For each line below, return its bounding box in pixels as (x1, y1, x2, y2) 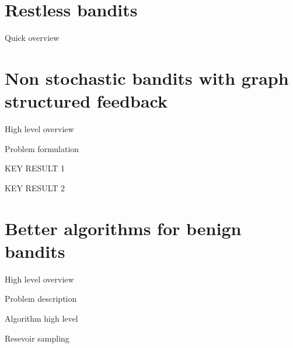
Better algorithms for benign (5, 216, 242, 240)
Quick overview (5, 32, 60, 44)
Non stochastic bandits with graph (5, 66, 289, 89)
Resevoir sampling (5, 332, 69, 344)
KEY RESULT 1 (5, 162, 65, 174)
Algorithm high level (5, 312, 78, 324)
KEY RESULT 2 (5, 181, 65, 194)
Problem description (5, 292, 77, 305)
